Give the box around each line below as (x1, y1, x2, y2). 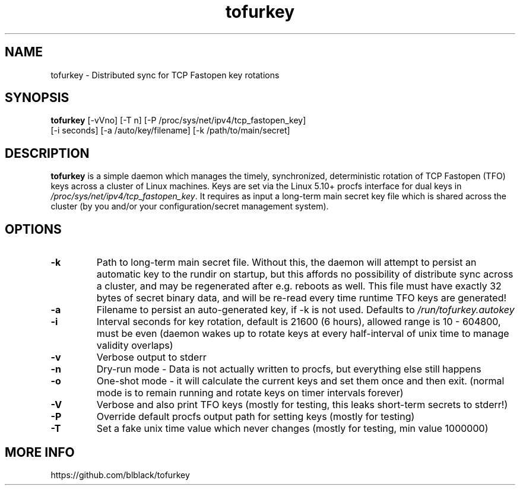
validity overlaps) (96, 339, 173, 352)
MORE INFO (5, 444, 75, 460)
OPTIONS (5, 221, 62, 237)
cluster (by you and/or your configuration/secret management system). (50, 201, 329, 212)
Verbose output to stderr (96, 351, 207, 364)
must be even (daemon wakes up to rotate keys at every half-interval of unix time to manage (96, 327, 509, 340)
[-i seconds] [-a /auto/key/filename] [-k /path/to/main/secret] (50, 125, 290, 136)
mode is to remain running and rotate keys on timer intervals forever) (96, 387, 404, 399)
